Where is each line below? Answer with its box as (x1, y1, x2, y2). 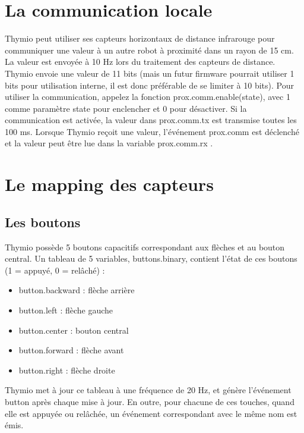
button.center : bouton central (18, 324, 129, 336)
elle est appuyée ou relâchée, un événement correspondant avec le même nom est (5, 407, 297, 419)
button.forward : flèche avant (18, 344, 124, 356)
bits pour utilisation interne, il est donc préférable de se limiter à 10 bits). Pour (5, 79, 294, 91)
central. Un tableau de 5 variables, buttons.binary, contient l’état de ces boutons (5, 252, 297, 265)
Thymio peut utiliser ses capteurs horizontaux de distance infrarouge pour (5, 32, 275, 45)
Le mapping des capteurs (5, 172, 214, 196)
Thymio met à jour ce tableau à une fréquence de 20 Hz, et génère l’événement (5, 384, 292, 396)
